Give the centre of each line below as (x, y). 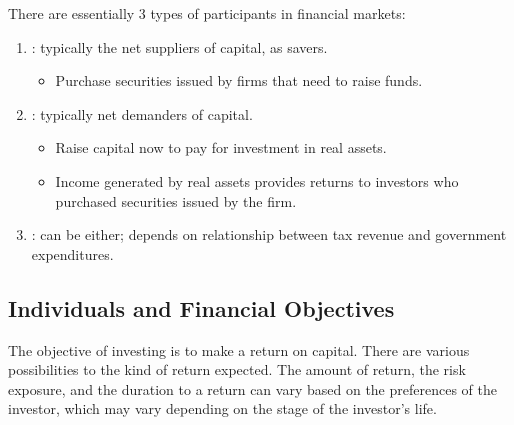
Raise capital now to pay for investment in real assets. (221, 147)
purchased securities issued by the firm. (176, 200)
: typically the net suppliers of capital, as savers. (179, 46)
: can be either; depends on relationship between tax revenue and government (269, 234)
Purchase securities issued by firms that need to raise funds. (239, 80)
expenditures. (72, 253)
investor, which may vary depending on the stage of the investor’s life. (222, 408)
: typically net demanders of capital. (142, 113)
